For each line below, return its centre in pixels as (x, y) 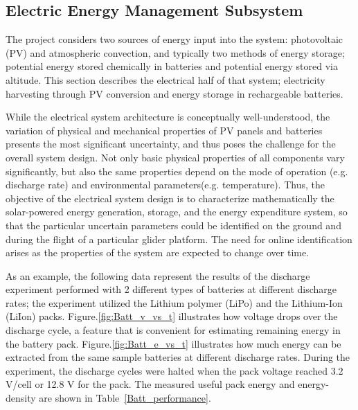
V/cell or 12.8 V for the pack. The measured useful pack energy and (150, 384)
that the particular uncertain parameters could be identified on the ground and (173, 225)
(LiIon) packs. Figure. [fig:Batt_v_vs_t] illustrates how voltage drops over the (172, 316)
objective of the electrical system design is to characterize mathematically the (170, 198)
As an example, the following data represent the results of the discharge (158, 275)
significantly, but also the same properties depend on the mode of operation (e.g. (177, 171)
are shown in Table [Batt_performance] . (125, 398)
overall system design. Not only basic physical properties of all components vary (175, 157)
